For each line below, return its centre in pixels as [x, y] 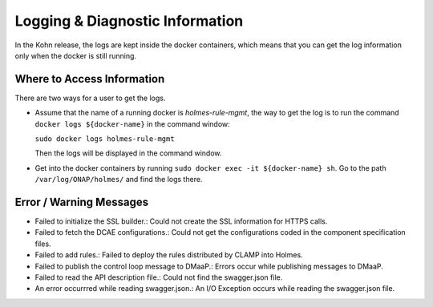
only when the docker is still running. [75, 55]
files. [43, 244]
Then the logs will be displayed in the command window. [128, 153]
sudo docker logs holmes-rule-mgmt [105, 139]
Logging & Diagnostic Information [129, 21]
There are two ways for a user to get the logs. [90, 98]
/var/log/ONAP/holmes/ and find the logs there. [119, 180]
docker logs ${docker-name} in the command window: [132, 123]
